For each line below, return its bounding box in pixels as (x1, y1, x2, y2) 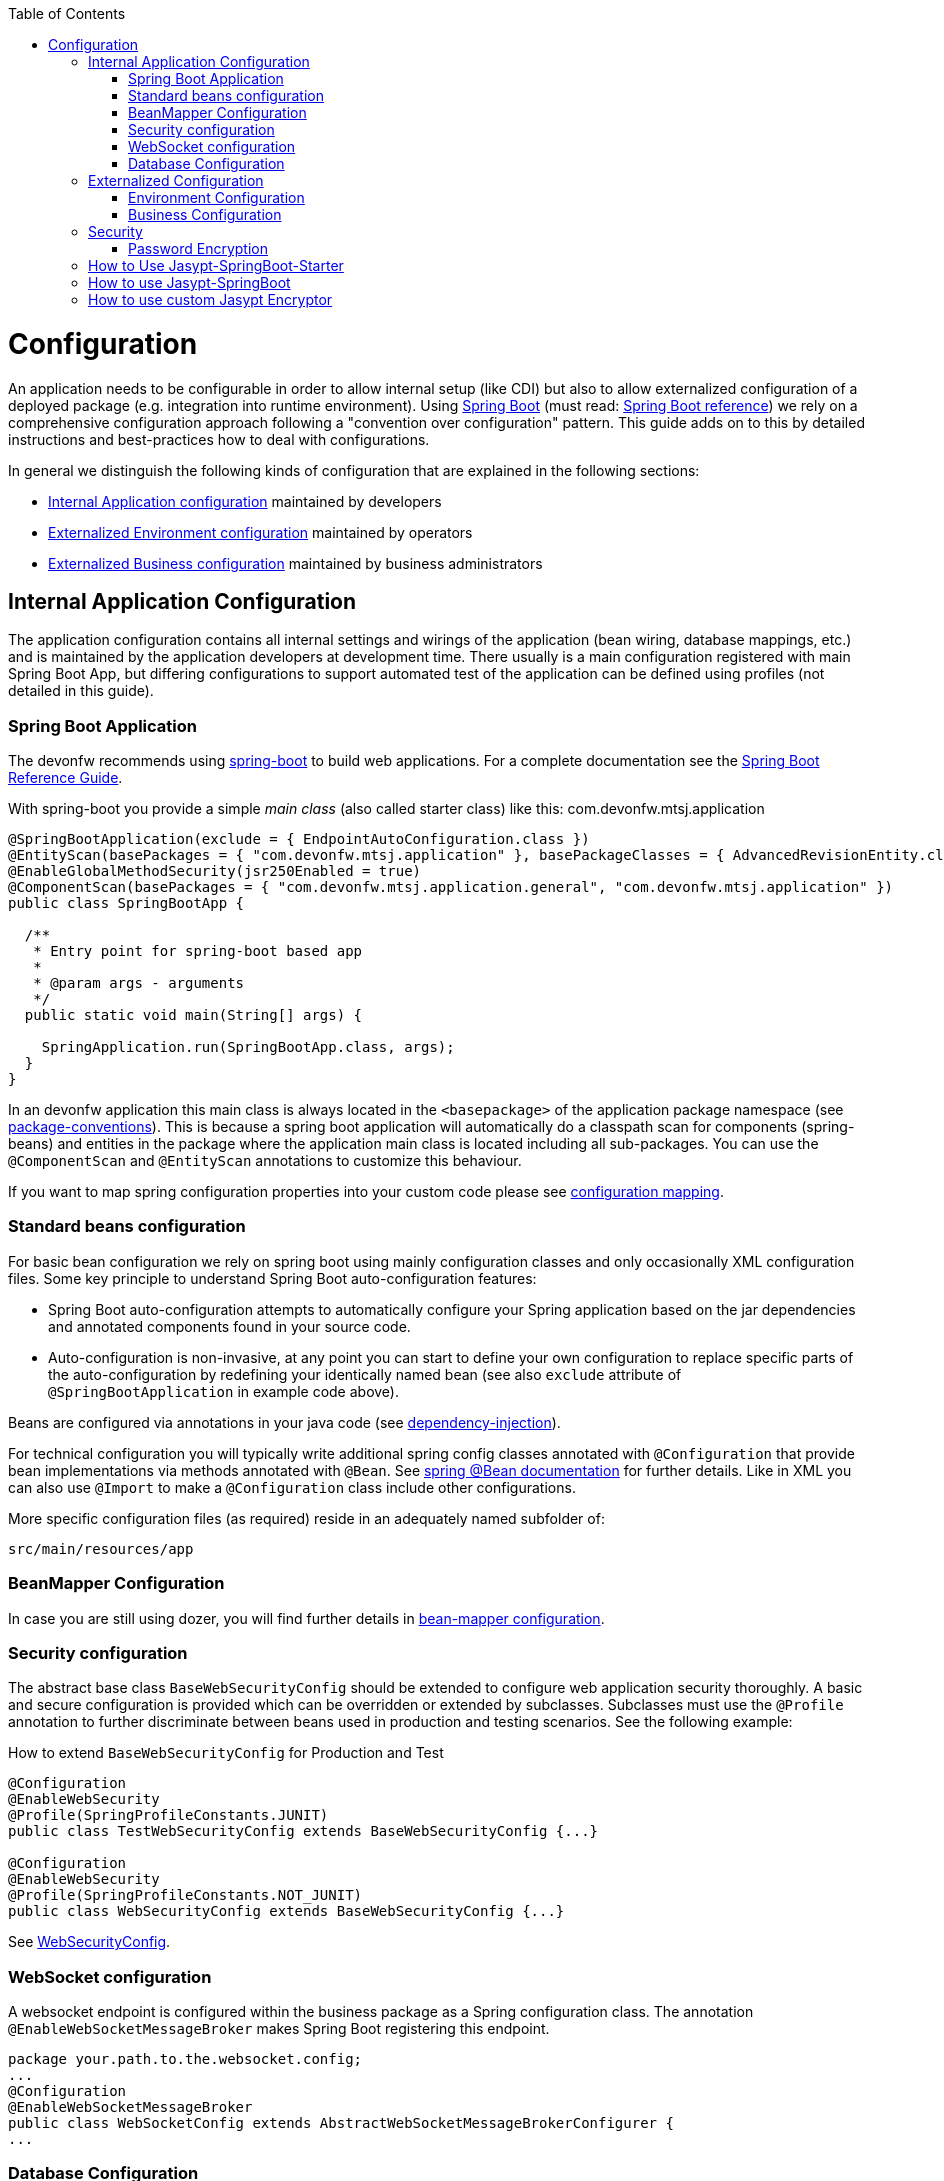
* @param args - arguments (33, 975, 245, 992)
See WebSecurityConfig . (8, 1933, 171, 1951)
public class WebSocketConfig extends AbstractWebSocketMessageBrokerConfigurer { (8, 2115, 674, 2132)
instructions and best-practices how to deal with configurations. (8, 430, 430, 448)
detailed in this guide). (8, 682, 154, 700)
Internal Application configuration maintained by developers (48, 492, 442, 510)
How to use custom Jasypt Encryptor (88, 291, 333, 308)
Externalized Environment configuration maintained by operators (48, 523, 473, 541)
